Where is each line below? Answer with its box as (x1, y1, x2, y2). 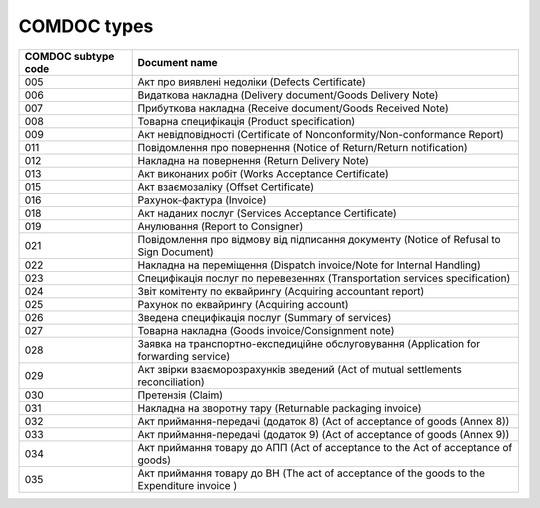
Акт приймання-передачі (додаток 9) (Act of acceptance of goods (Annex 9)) (137, 427, 510, 441)
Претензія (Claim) (137, 388, 224, 402)
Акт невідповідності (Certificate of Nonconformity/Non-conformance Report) (137, 127, 504, 141)
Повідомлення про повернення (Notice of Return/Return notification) (137, 140, 468, 154)
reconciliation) (137, 375, 205, 389)
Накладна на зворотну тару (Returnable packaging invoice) (137, 401, 422, 415)
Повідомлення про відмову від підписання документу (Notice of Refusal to (137, 232, 501, 246)
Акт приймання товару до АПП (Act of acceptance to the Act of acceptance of (137, 440, 513, 454)
